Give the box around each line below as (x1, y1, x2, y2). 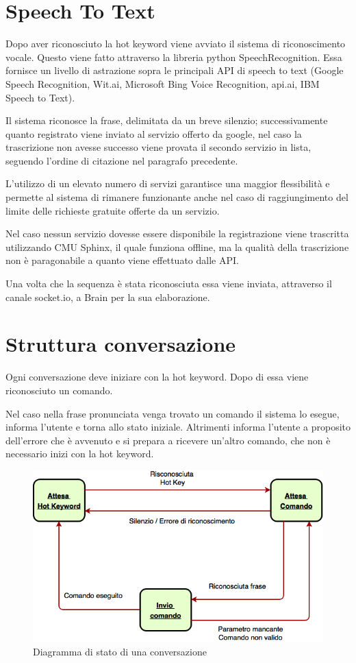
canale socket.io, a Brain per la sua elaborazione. (5, 289, 210, 304)
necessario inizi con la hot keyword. (5, 446, 154, 461)
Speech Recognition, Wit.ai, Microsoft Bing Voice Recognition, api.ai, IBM (5, 76, 320, 91)
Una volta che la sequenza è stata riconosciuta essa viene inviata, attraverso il (5, 276, 332, 291)
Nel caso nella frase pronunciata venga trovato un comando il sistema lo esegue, (5, 406, 340, 420)
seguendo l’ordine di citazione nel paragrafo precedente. (5, 153, 238, 167)
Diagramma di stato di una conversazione (33, 644, 207, 658)
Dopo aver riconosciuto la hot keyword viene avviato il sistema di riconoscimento (5, 36, 346, 51)
